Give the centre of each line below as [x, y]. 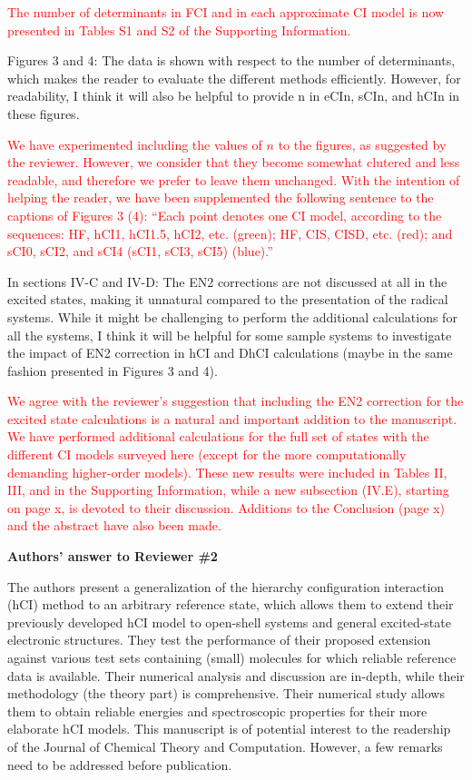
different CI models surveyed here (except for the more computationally [207, 454]
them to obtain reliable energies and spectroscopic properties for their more [217, 711]
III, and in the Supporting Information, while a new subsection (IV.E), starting [228, 490]
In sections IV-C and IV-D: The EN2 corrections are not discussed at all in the [227, 281]
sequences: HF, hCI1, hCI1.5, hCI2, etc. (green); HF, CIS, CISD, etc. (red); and [230, 233]
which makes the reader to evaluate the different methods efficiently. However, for [234, 78]
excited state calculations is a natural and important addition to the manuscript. [232, 418]
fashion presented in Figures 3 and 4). [113, 370]
